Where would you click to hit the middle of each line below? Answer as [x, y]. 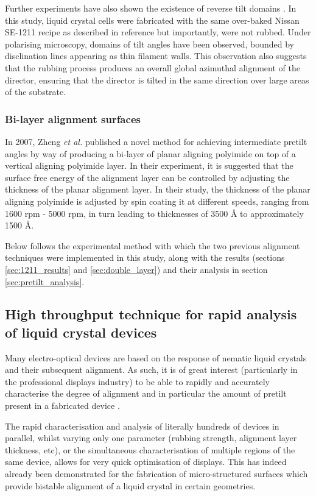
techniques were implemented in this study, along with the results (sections [145, 257]
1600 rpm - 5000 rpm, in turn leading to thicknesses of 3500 [117, 213]
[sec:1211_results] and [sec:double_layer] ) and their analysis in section [136, 269]
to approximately [272, 213]
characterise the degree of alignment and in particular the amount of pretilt [146, 393]
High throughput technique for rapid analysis [151, 314]
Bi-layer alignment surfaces [73, 119]
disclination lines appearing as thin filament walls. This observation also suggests [156, 56]
